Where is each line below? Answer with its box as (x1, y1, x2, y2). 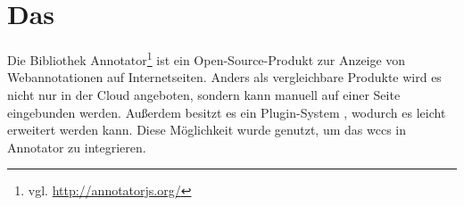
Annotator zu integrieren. (7, 137, 146, 156)
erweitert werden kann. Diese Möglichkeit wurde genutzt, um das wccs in (7, 120, 406, 139)
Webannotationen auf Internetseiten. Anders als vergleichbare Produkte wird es (7, 68, 442, 87)
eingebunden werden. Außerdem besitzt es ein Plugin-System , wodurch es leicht (7, 103, 446, 121)
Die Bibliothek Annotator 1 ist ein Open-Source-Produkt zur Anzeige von (7, 48, 406, 69)
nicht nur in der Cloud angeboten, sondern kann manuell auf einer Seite (7, 85, 401, 103)
